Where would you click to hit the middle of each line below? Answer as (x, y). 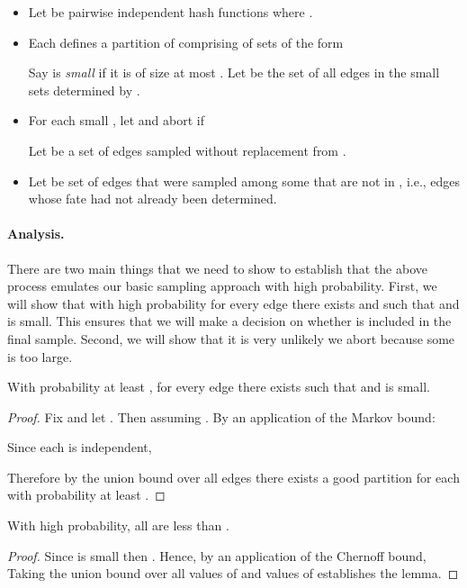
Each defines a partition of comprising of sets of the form (186, 42)
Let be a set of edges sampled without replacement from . (187, 150)
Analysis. (36, 234)
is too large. (40, 356)
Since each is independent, (80, 447)
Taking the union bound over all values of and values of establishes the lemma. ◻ (233, 573)
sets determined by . (84, 90)
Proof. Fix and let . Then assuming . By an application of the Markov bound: (221, 416)
